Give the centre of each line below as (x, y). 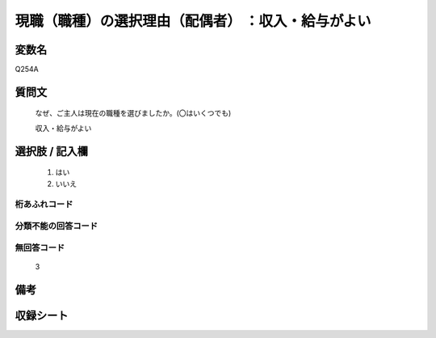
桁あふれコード (44, 205)
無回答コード (40, 247)
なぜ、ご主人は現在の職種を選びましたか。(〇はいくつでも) (133, 113)
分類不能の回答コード (57, 226)
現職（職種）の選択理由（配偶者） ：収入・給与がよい (193, 21)
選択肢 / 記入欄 (52, 151)
